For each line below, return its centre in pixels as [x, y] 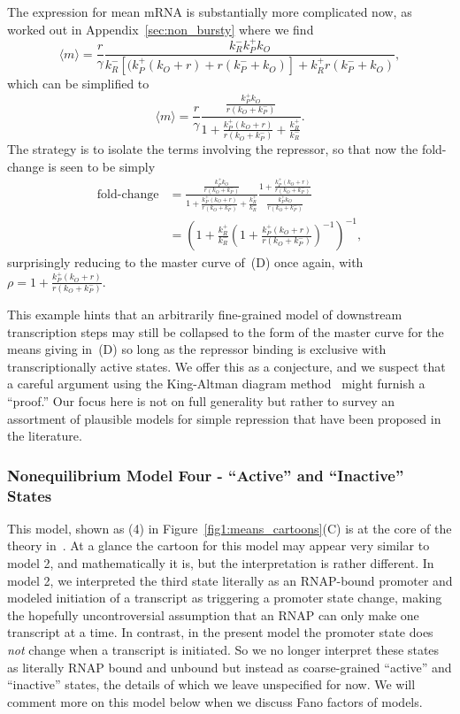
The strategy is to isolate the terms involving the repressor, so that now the [213, 149]
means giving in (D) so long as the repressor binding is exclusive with [197, 349]
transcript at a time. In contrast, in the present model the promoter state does [220, 632]
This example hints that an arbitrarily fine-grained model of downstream [205, 314]
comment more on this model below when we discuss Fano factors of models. [215, 701]
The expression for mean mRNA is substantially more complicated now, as [210, 12]
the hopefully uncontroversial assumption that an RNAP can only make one [213, 614]
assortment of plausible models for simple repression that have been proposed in [224, 418]
